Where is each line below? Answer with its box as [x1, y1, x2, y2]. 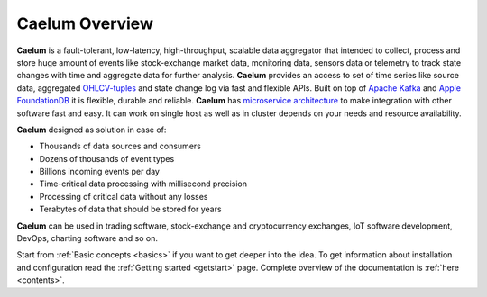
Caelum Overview [16, 13, 153, 33]
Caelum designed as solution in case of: [16, 124, 167, 135]
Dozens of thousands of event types [39, 153, 175, 164]
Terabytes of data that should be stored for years [39, 203, 222, 215]
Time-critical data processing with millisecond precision [39, 178, 248, 189]
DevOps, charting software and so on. [16, 233, 158, 244]
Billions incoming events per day [39, 166, 160, 177]
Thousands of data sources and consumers [39, 140, 202, 152]
